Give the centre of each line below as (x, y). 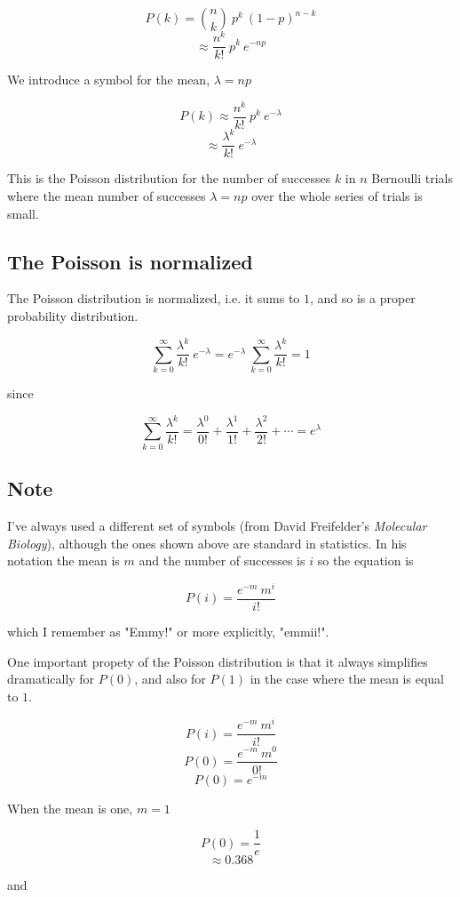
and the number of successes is (222, 561)
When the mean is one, (70, 808)
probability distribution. (73, 316)
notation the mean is (63, 561)
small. (23, 213)
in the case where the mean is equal (347, 679)
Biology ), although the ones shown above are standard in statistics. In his (207, 543)
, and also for (170, 679)
